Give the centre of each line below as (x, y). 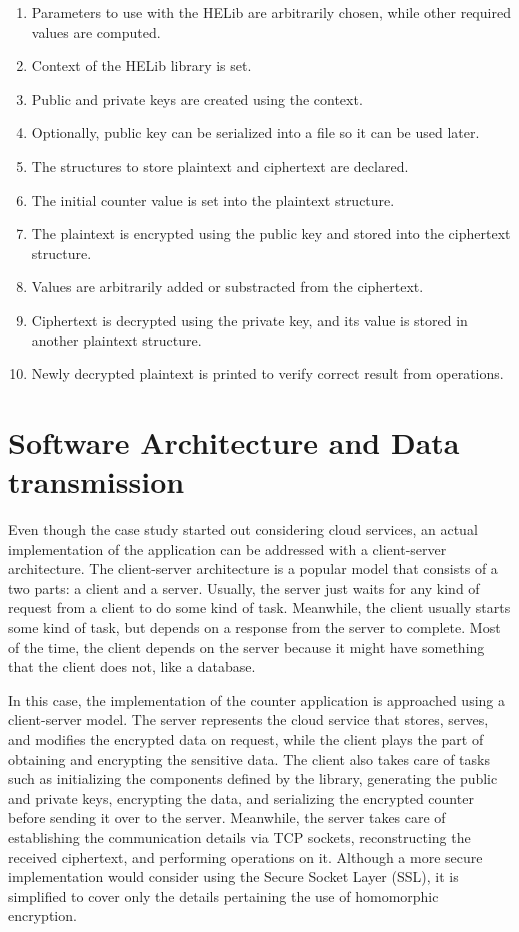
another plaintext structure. (116, 339)
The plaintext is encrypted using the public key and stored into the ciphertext (271, 233)
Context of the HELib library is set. (141, 65)
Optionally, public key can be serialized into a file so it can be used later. (255, 132)
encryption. (42, 915)
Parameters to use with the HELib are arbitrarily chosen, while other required (271, 12)
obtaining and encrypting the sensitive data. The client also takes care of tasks (249, 758)
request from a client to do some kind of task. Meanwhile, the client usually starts (259, 607)
